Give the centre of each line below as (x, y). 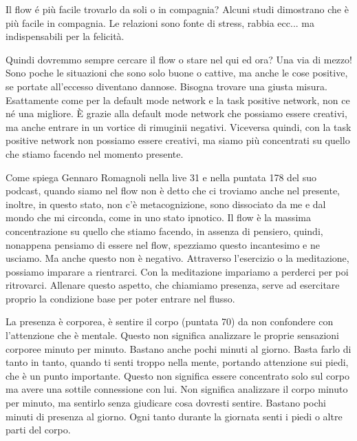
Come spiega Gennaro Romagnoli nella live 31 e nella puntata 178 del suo (161, 177)
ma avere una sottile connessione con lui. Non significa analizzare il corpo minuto (177, 389)
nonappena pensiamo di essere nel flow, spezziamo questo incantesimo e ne (163, 244)
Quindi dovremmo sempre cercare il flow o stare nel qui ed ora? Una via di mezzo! (179, 59)
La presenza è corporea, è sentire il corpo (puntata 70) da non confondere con (170, 321)
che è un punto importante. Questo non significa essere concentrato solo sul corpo (177, 375)
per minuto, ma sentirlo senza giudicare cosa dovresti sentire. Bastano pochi (166, 403)
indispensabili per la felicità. (65, 36)
